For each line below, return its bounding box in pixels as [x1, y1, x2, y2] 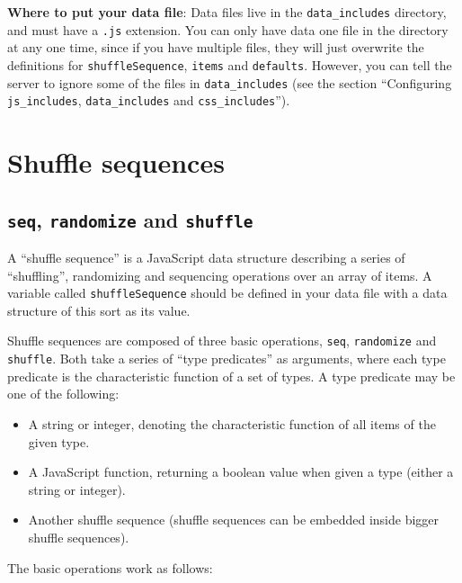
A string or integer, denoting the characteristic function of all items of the [28, 414, 436, 433]
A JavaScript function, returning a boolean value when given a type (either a [28, 462, 454, 481]
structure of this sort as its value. [7, 300, 191, 319]
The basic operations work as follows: [7, 558, 213, 577]
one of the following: [7, 384, 120, 403]
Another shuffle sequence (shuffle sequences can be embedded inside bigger [28, 510, 440, 529]
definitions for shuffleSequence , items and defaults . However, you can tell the [7, 55, 452, 74]
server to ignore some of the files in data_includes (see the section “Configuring [7, 73, 452, 92]
